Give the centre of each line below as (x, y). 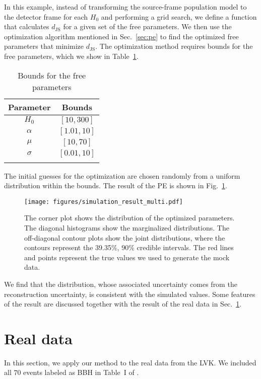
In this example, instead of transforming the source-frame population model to (125, 7)
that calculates (27, 26)
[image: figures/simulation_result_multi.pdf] (104, 202)
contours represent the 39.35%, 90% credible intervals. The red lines (129, 247)
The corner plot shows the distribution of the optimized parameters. (129, 218)
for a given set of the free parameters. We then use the (147, 26)
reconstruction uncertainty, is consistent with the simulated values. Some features (130, 294)
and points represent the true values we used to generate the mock (127, 257)
